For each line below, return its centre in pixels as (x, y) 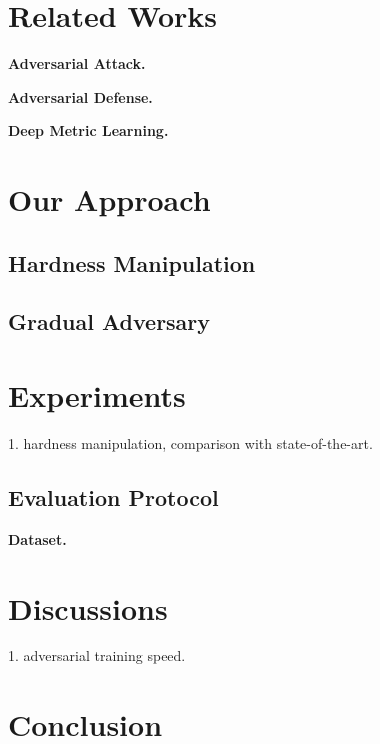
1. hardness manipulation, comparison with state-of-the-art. (190, 442)
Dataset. (37, 538)
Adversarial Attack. (77, 63)
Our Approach (109, 199)
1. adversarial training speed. (97, 655)
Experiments (97, 395)
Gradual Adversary (109, 321)
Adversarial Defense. (80, 96)
